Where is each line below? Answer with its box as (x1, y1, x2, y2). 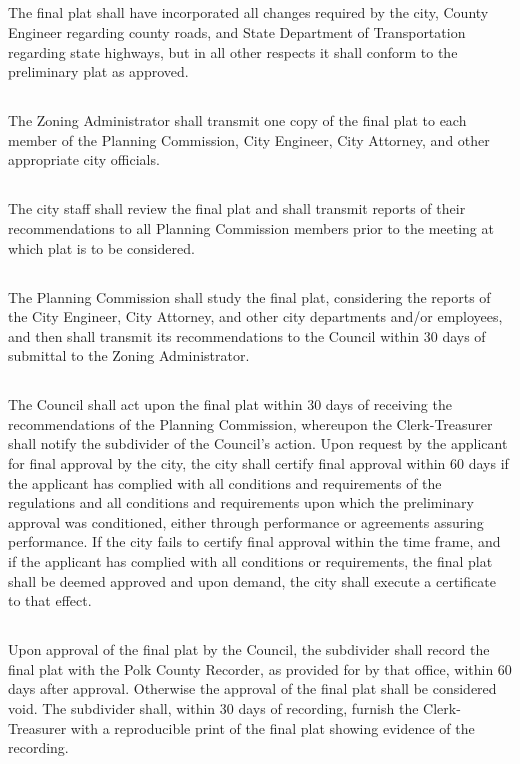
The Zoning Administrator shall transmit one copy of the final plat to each (8, 110, 467, 131)
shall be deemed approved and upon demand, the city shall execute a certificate (8, 570, 496, 591)
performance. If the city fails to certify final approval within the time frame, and (8, 531, 501, 552)
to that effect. (8, 590, 92, 611)
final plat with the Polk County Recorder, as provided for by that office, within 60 (8, 658, 512, 679)
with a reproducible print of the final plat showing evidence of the (70, 717, 475, 738)
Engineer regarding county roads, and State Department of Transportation (8, 21, 466, 42)
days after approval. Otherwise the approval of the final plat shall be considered (8, 678, 497, 699)
